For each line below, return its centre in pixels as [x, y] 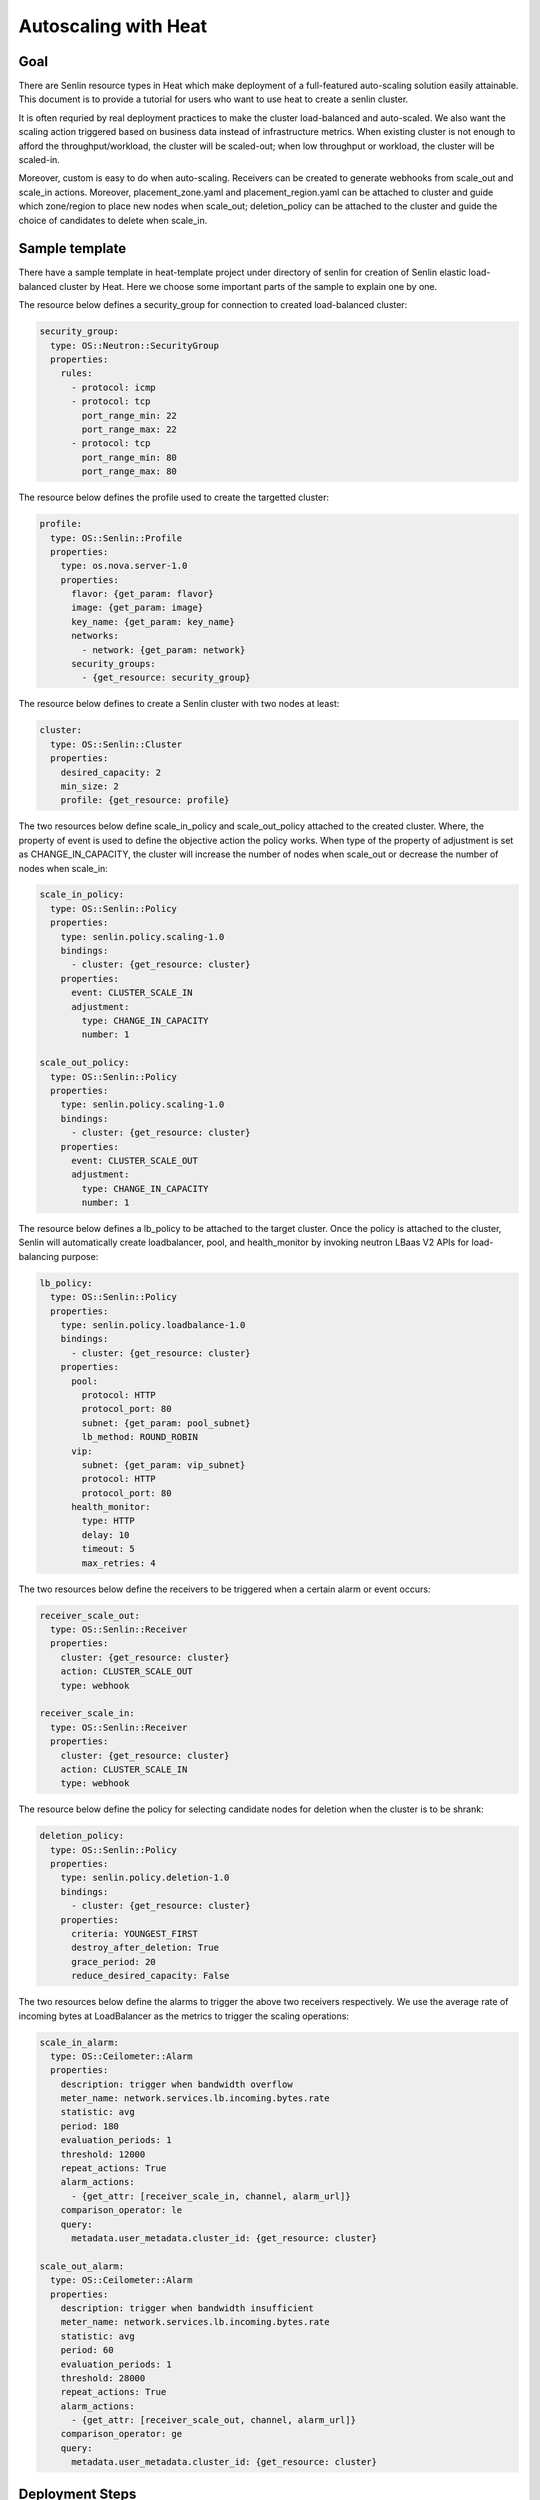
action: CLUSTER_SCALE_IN [124, 1769]
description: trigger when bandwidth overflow [177, 2084]
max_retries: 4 [119, 1563]
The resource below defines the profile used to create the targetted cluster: [174, 497]
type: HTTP [108, 1521]
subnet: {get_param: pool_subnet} [166, 1423]
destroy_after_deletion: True [145, 1948]
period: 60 [87, 2350]
